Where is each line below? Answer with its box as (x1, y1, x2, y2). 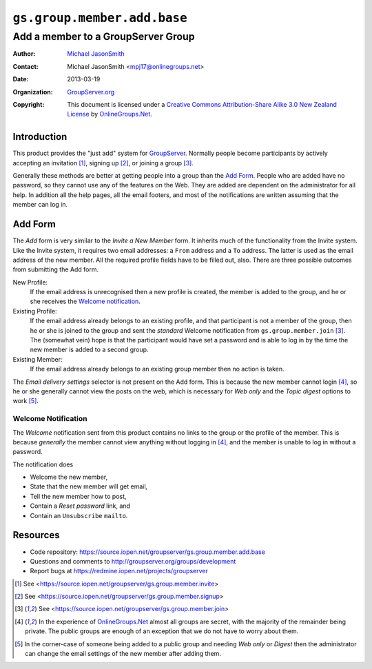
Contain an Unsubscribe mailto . (30, 511, 128, 519)
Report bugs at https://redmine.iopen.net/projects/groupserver (30, 567, 208, 575)
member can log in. (12, 200, 68, 209)
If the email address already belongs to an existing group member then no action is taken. (30, 365, 285, 373)
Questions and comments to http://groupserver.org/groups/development (30, 557, 236, 565)
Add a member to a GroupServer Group (12, 30, 195, 43)
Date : (12, 75, 29, 83)
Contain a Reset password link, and (30, 502, 131, 510)
